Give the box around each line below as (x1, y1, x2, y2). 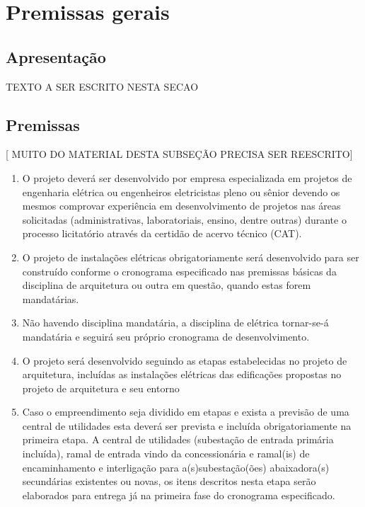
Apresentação (6, 45, 106, 67)
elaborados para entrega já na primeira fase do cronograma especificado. (22, 487, 335, 502)
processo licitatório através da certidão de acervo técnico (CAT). (22, 226, 302, 241)
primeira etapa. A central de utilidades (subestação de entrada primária (22, 432, 334, 447)
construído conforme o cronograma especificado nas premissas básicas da (22, 263, 337, 278)
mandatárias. (22, 291, 79, 306)
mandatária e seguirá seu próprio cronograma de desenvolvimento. (22, 329, 310, 343)
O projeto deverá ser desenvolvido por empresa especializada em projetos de (22, 170, 352, 185)
